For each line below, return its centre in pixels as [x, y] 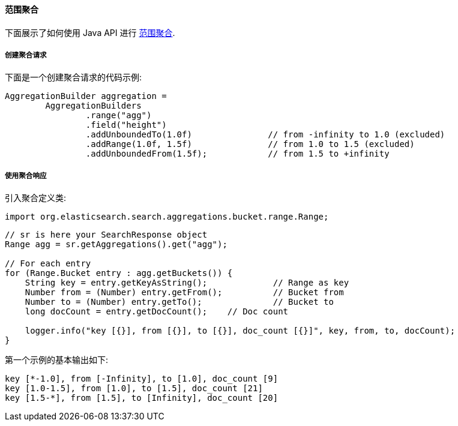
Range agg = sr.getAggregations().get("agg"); [116, 244]
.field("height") [126, 125]
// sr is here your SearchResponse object [106, 235]
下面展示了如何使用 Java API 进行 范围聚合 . [90, 32]
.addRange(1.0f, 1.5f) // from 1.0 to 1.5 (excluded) [250, 144]
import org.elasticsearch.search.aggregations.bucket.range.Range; [167, 217]
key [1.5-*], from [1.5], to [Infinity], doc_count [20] [142, 398]
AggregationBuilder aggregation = [86, 96]
